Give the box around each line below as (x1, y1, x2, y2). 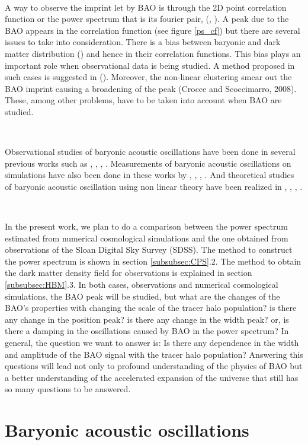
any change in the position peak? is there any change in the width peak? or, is (5, 313, 289, 325)
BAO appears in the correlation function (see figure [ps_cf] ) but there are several (5, 24, 300, 36)
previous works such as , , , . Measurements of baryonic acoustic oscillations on (5, 157, 291, 169)
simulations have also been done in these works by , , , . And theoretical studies (5, 169, 294, 181)
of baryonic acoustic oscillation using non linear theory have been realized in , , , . (5, 180, 303, 192)
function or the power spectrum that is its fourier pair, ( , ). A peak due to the (5, 12, 289, 25)
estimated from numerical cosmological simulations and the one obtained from (5, 231, 288, 244)
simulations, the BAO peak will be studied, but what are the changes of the (5, 290, 280, 302)
